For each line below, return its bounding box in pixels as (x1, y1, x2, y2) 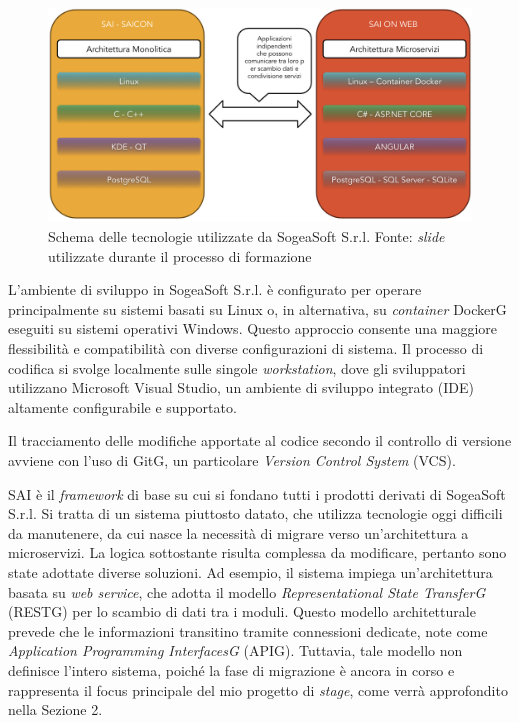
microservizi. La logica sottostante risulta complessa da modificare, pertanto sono (8, 542, 507, 563)
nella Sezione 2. (8, 699, 103, 720)
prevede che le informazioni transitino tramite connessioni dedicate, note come (8, 620, 488, 641)
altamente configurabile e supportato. (8, 396, 237, 417)
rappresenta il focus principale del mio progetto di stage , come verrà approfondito (8, 679, 508, 700)
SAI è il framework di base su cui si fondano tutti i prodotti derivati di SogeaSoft (8, 483, 506, 504)
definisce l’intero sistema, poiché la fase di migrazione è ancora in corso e (8, 659, 455, 680)
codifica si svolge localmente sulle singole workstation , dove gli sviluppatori (8, 357, 466, 378)
